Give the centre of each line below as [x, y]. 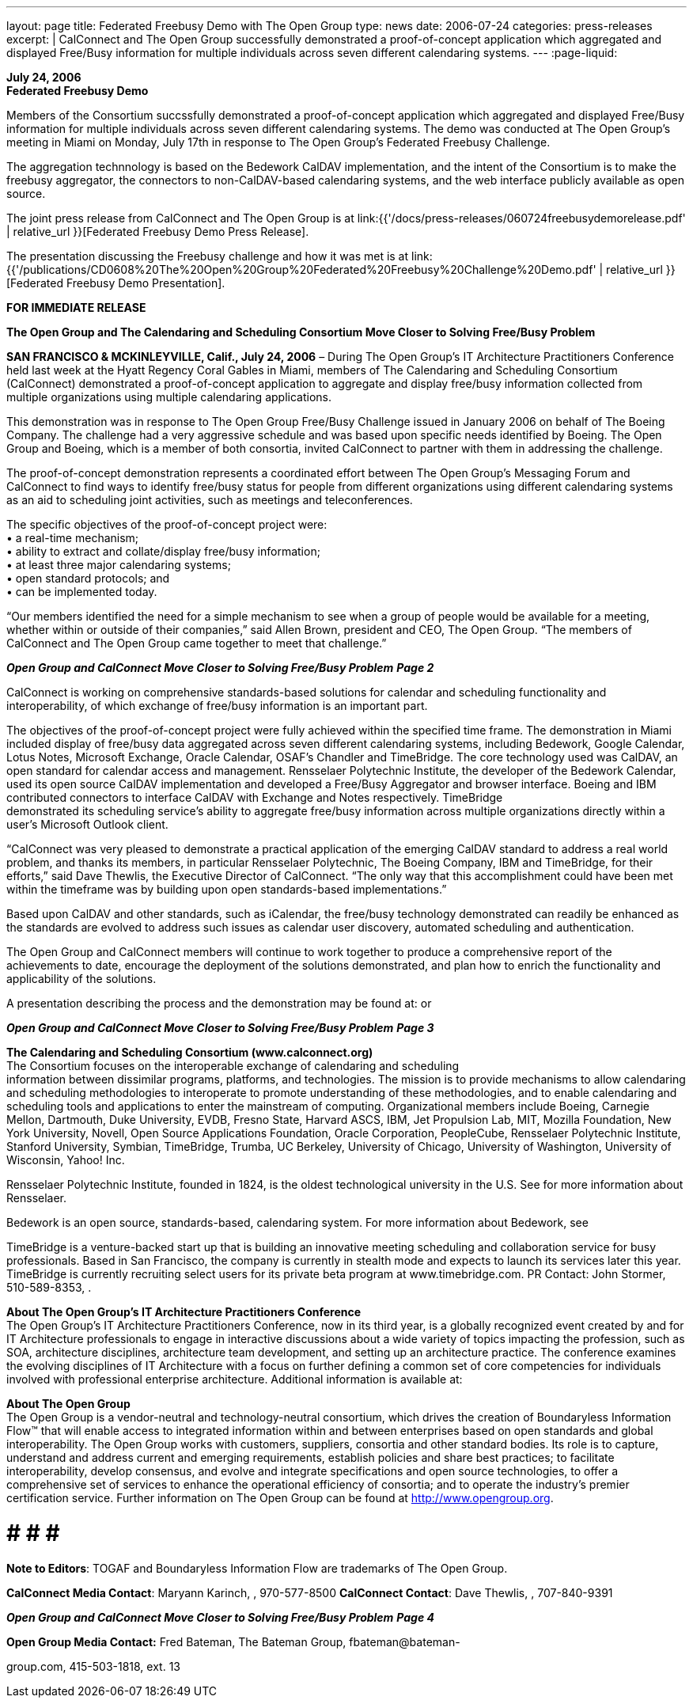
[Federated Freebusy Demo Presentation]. [116, 283]
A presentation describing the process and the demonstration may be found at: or [219, 1003]
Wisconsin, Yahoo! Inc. [66, 1160]
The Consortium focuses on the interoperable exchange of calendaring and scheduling [233, 1066]
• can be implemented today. [82, 592]
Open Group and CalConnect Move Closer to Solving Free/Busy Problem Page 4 [220, 1617]
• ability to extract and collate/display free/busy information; [163, 551]
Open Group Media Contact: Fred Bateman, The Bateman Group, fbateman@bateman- [233, 1641]
